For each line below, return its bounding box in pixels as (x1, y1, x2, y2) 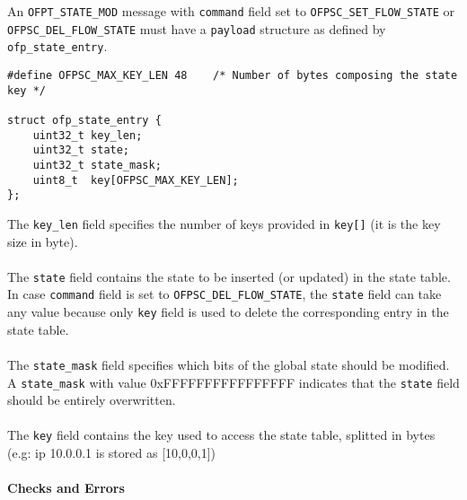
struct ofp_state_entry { (7, 113, 162, 127)
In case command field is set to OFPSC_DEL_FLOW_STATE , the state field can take (7, 285, 442, 303)
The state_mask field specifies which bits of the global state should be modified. (7, 355, 450, 373)
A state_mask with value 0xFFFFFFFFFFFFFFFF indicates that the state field (7, 373, 460, 391)
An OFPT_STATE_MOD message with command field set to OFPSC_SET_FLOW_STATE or (7, 2, 454, 20)
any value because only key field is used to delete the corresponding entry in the (7, 303, 449, 321)
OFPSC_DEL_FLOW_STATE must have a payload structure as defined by (7, 19, 386, 38)
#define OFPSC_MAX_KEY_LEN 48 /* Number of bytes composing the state (7, 68, 458, 82)
